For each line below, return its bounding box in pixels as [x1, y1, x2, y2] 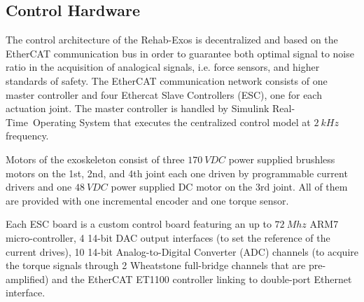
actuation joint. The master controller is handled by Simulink [6, 101, 269, 116]
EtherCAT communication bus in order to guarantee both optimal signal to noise [6, 46, 354, 60]
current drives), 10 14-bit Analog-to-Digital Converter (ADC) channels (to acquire [6, 244, 358, 259]
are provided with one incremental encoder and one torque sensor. [6, 193, 289, 207]
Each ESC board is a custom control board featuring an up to [6, 217, 272, 231]
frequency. [6, 128, 49, 143]
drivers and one [6, 179, 72, 194]
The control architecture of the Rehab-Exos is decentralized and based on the [6, 32, 338, 47]
